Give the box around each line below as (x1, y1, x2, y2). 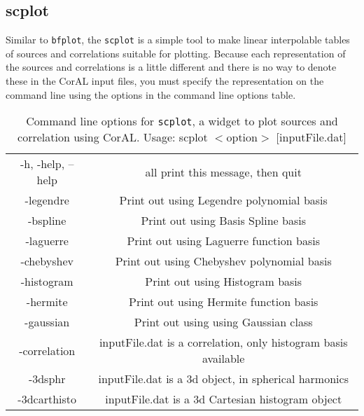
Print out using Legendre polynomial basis (119, 192, 328, 209)
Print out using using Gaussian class (134, 314, 313, 331)
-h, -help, (20, 155, 65, 172)
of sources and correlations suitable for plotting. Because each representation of (6, 46, 346, 60)
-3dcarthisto (17, 391, 77, 408)
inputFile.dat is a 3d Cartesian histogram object (105, 391, 342, 408)
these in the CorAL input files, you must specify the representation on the (6, 74, 324, 88)
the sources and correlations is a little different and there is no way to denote (6, 60, 337, 74)
